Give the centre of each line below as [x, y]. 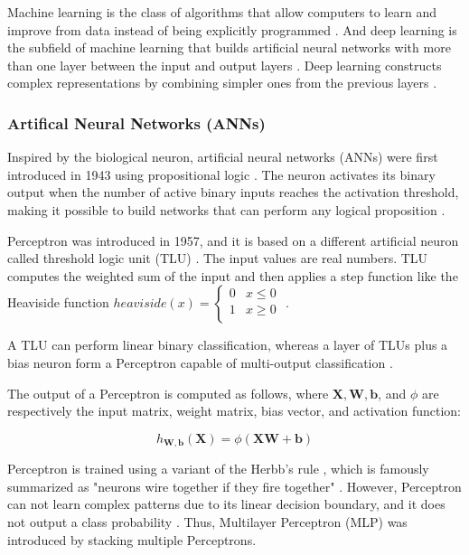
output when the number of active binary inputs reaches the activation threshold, [233, 192]
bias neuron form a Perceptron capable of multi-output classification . [200, 362]
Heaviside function [58, 302]
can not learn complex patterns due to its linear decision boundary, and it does [226, 504]
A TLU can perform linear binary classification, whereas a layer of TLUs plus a [228, 345]
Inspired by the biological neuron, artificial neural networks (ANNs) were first [223, 157]
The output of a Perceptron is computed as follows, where [168, 393]
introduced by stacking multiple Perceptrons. [132, 539]
